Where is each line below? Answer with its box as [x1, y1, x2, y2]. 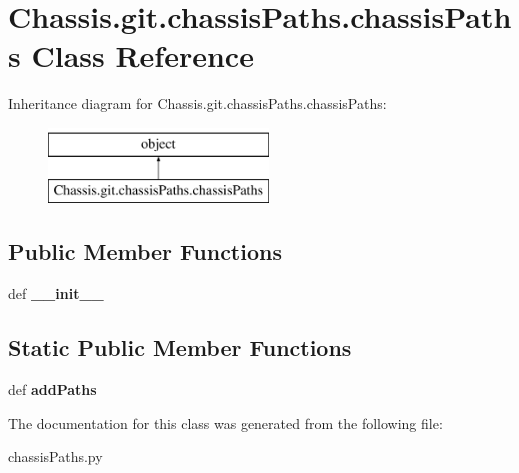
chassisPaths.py [8, 446, 103, 467]
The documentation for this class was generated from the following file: [8, 412, 443, 433]
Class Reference [31, 35, 254, 76]
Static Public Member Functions [8, 332, 352, 363]
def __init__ [8, 283, 104, 304]
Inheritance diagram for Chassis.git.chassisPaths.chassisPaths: [8, 93, 387, 114]
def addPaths [8, 379, 97, 400]
